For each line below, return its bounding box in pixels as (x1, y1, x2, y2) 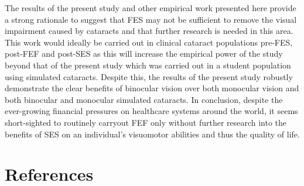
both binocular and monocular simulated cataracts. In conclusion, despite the (5, 93, 283, 105)
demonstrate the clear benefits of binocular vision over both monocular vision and (5, 82, 299, 94)
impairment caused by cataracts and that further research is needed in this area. (5, 25, 293, 37)
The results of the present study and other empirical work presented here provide (5, 2, 296, 13)
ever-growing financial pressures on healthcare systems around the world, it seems (5, 105, 298, 117)
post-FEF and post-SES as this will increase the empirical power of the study (5, 47, 283, 60)
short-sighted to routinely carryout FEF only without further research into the (5, 116, 287, 128)
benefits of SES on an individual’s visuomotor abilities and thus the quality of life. (5, 128, 300, 140)
